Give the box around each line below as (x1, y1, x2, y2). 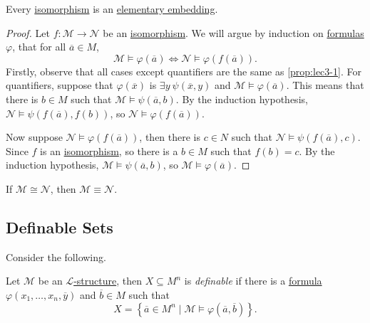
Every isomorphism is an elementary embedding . (6, 1, 218, 16)
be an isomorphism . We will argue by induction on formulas (103, 25, 364, 40)
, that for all (12, 39, 66, 54)
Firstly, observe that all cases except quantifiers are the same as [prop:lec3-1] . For (6, 63, 361, 78)
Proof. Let (6, 25, 50, 40)
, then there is (139, 129, 201, 144)
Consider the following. (6, 249, 106, 264)
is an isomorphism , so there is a (40, 143, 178, 158)
